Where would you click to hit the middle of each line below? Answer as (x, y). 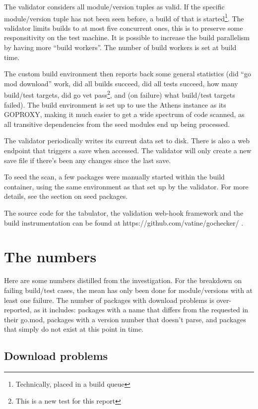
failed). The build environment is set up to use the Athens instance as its (115, 104)
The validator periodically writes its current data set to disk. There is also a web (127, 141)
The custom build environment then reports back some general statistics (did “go (128, 74)
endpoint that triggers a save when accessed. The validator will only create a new (128, 150)
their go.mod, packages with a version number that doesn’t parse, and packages (125, 319)
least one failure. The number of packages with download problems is (109, 300)
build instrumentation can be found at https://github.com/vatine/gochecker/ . (124, 222)
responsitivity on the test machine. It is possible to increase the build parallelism (127, 37)
